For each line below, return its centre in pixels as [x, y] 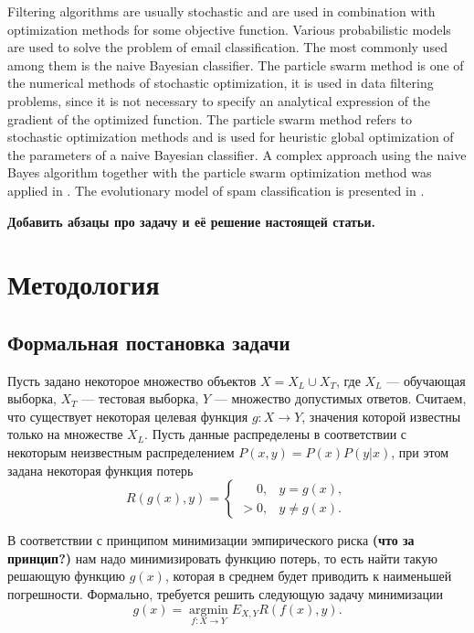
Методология [84, 284]
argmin [209, 610]
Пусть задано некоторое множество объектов [132, 380]
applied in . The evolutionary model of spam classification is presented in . [216, 190]
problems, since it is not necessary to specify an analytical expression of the [219, 100]
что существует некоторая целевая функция [128, 416]
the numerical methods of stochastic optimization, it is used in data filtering [221, 83]
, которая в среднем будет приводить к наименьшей [308, 576]
